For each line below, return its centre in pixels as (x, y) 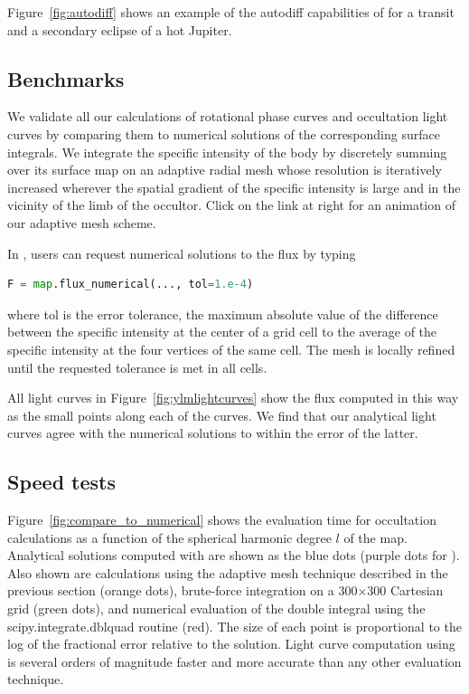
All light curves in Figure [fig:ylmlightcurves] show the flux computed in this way (233, 398)
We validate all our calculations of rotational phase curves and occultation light (228, 116)
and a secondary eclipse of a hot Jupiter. (120, 29)
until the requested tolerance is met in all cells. (137, 367)
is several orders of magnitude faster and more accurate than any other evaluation (234, 661)
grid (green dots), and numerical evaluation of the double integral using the (216, 608)
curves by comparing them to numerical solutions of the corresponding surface (224, 133)
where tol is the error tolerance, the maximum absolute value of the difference (223, 314)
